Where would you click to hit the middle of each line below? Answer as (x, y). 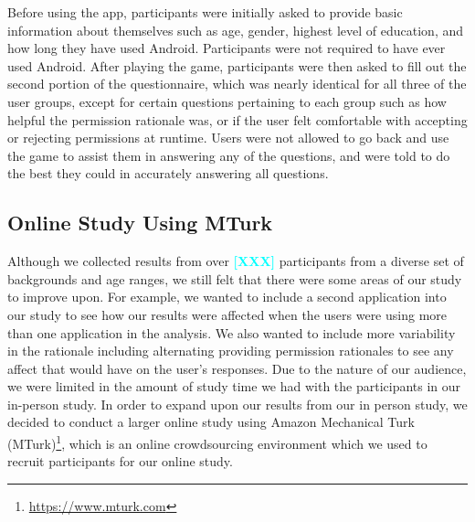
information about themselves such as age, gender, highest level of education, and (236, 30)
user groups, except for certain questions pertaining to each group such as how (227, 101)
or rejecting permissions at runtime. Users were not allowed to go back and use (228, 138)
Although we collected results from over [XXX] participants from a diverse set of (236, 261)
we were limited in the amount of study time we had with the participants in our (234, 386)
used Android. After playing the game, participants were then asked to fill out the (237, 65)
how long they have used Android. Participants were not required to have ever (227, 48)
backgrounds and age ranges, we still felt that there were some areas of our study (235, 278)
